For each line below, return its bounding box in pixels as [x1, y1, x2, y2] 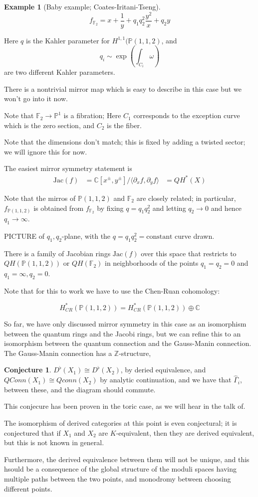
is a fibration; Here [63, 110, 121, 121]
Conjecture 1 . [4, 364, 51, 375]
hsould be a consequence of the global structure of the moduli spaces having [4, 464, 237, 474]
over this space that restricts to [141, 248, 237, 258]
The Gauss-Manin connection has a [4, 347, 112, 358]
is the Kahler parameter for [26, 35, 110, 45]
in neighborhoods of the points [104, 258, 199, 268]
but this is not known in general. [4, 437, 104, 448]
